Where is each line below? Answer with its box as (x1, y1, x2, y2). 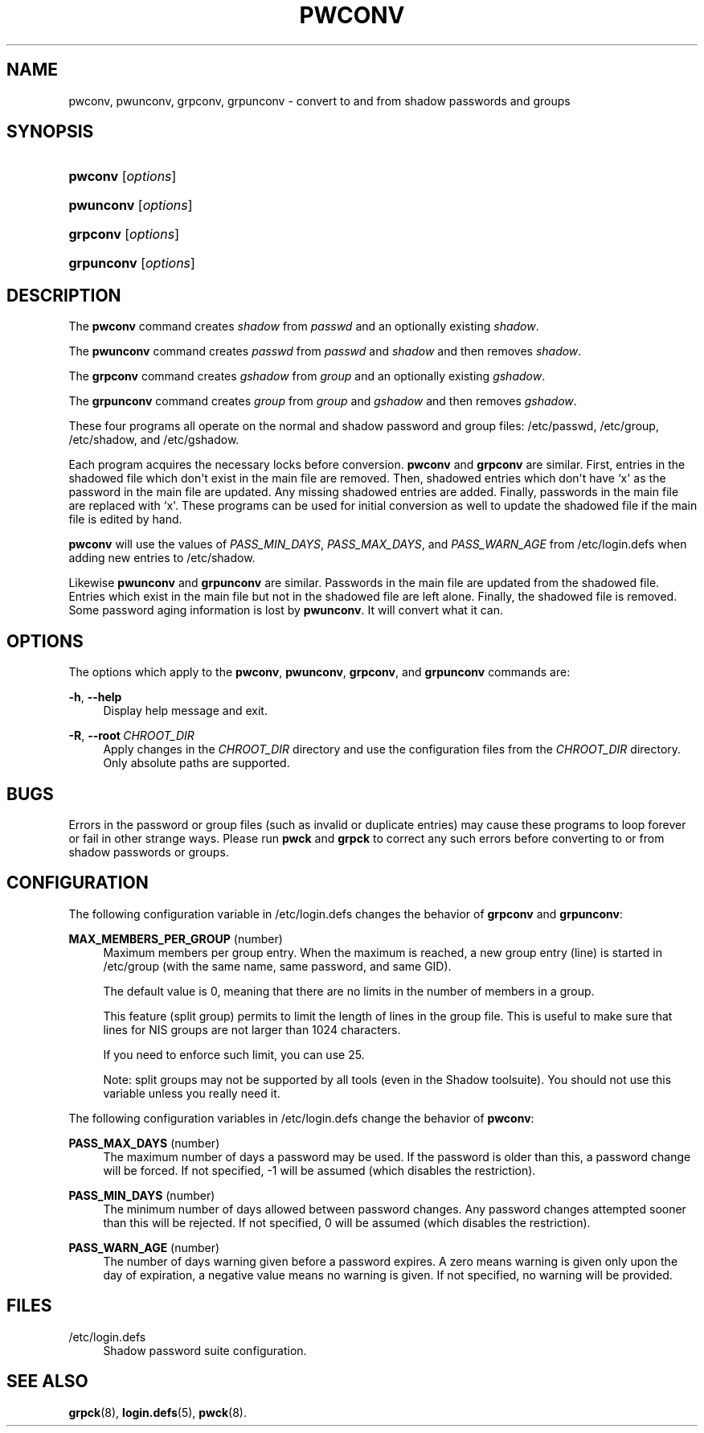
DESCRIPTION (6, 285, 121, 306)
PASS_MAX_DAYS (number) (68, 1135, 220, 1150)
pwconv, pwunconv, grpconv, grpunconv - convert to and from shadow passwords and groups (68, 93, 571, 108)
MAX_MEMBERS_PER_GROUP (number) (68, 931, 283, 946)
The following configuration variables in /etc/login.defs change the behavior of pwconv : (68, 1111, 534, 1125)
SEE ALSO (6, 1371, 88, 1392)
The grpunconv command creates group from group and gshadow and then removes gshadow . (68, 394, 577, 409)
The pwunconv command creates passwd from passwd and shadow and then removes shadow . (68, 344, 582, 359)
